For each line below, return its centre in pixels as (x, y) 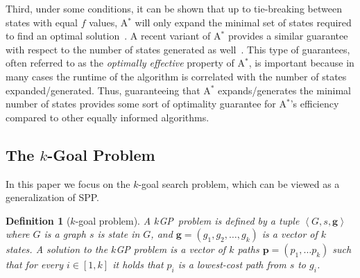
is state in (119, 234)
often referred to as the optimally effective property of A (125, 63)
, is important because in (301, 63)
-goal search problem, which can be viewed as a (239, 183)
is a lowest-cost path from (232, 264)
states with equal (42, 22)
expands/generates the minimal (285, 90)
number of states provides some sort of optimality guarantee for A (146, 104)
